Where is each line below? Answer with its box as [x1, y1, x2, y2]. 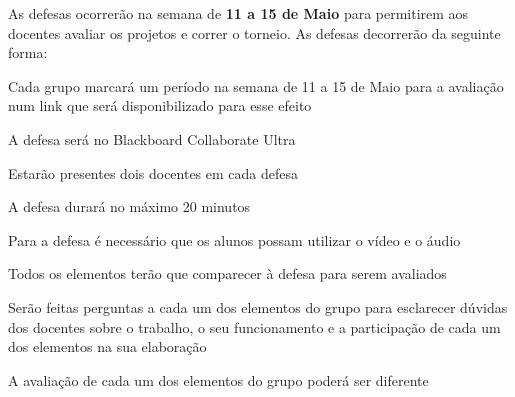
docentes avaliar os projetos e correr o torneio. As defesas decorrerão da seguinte [8, 22, 501, 43]
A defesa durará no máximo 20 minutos [8, 196, 251, 217]
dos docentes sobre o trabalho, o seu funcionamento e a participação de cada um [8, 316, 501, 337]
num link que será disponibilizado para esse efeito [8, 95, 312, 116]
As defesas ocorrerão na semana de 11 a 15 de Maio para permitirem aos [8, 3, 469, 23]
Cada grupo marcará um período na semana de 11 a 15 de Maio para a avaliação [8, 75, 504, 96]
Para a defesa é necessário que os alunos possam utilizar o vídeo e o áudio [8, 229, 461, 250]
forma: [8, 42, 48, 63]
